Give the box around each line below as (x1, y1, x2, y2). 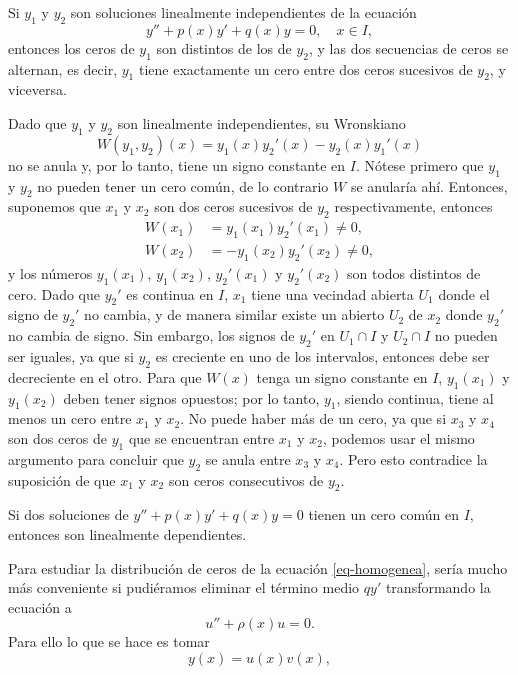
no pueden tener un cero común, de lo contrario (37, 175, 329, 196)
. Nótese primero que (355, 154, 484, 175)
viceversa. (8, 79, 67, 100)
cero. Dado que (8, 283, 101, 304)
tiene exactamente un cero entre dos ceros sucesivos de (138, 58, 473, 79)
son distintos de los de (156, 37, 292, 58)
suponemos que (8, 196, 101, 217)
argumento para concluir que (8, 448, 184, 469)
